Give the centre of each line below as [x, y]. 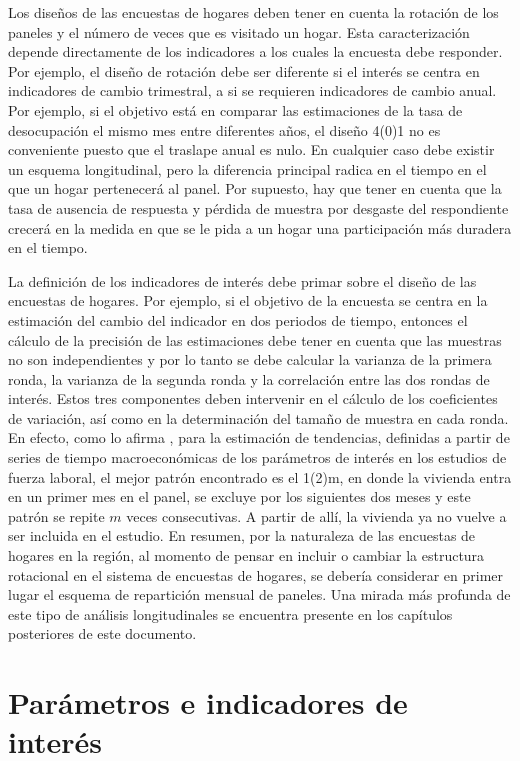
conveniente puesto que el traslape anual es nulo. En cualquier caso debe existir [251, 149]
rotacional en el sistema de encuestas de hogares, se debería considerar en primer [256, 574]
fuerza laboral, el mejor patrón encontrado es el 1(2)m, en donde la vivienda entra [260, 476]
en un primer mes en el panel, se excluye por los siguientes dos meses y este [239, 496]
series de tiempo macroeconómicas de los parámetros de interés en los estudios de [257, 457]
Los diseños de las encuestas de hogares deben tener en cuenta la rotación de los [253, 12]
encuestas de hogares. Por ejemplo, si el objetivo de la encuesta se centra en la [248, 300]
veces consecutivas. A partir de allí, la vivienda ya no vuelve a [316, 515]
